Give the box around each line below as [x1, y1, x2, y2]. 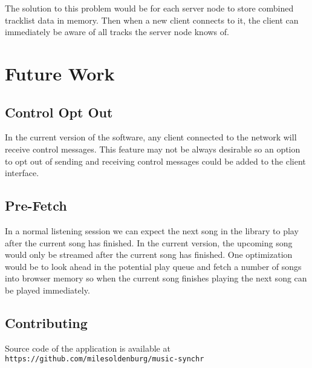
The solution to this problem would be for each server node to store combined [5, 2, 294, 14]
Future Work [5, 61, 115, 85]
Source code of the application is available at [5, 341, 171, 354]
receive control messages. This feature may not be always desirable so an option [5, 142, 301, 155]
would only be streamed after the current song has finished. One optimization [5, 248, 293, 261]
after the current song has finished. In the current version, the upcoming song [5, 236, 293, 249]
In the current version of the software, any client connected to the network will [5, 131, 297, 143]
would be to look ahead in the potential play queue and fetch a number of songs [5, 260, 302, 272]
